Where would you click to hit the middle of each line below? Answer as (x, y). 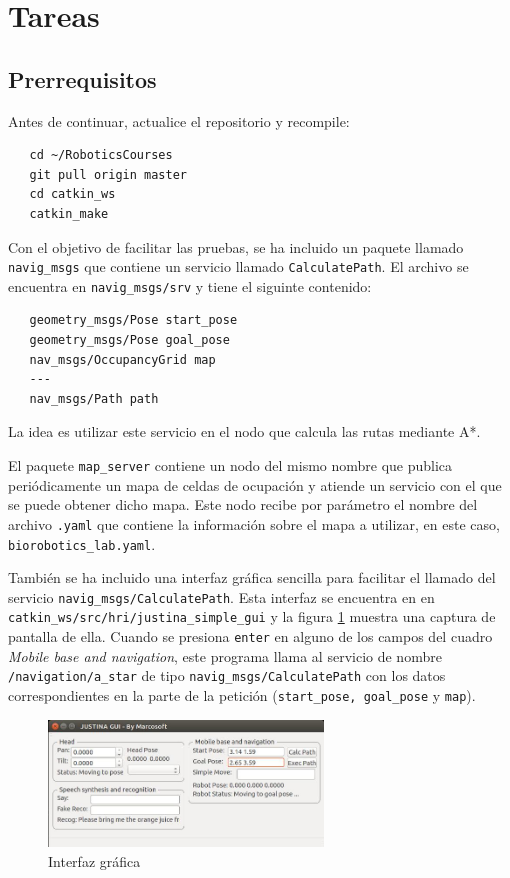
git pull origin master (108, 174)
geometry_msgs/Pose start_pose (133, 320)
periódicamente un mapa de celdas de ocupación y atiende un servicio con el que (255, 484)
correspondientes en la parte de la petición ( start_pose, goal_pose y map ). (242, 694)
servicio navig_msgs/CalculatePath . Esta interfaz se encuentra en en (221, 596)
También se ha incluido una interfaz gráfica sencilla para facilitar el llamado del (252, 577)
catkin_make (69, 213)
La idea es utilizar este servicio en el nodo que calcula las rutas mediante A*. (244, 431)
